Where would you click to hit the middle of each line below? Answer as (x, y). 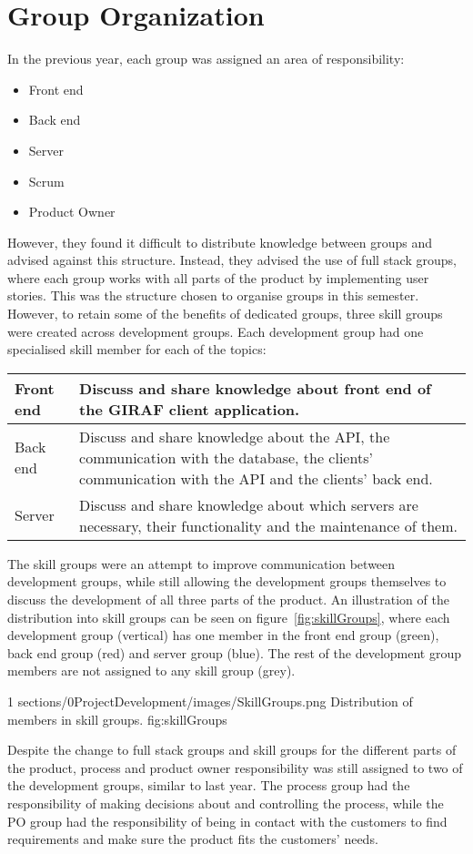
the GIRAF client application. (190, 409)
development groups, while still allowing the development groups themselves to (227, 581)
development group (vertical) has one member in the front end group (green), (223, 635)
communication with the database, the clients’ (226, 457)
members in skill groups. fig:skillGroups (117, 719)
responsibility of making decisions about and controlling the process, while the (226, 803)
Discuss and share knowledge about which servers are (249, 504)
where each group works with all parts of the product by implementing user (218, 277)
